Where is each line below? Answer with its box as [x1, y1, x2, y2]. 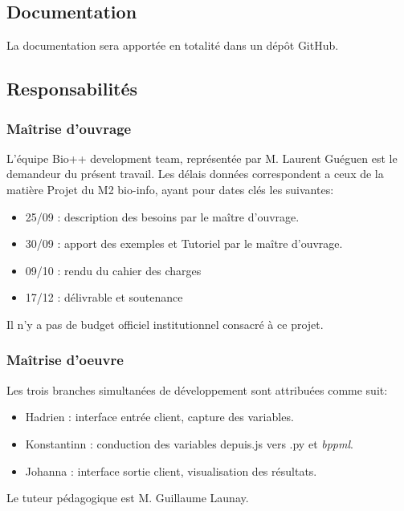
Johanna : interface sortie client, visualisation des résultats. [25, 462, 317, 479]
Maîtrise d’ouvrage [6, 118, 132, 138]
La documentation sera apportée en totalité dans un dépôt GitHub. [6, 37, 339, 54]
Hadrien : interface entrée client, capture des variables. [25, 408, 294, 425]
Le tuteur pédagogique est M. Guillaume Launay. [6, 489, 249, 506]
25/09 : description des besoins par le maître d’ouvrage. [25, 208, 300, 225]
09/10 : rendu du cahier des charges [25, 262, 202, 278]
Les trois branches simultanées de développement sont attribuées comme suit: [6, 381, 388, 398]
